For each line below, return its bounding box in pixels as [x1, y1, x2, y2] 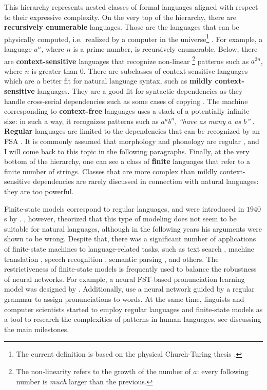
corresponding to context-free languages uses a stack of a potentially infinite [4, 106, 250, 116]
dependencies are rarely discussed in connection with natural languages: [33, 176, 259, 187]
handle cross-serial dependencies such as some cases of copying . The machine [4, 95, 248, 106]
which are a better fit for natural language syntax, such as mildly [4, 75, 213, 86]
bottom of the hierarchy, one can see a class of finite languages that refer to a [4, 156, 250, 167]
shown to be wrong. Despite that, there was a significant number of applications [4, 233, 256, 244]
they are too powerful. [4, 186, 74, 196]
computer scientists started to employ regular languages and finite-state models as [4, 303, 263, 314]
